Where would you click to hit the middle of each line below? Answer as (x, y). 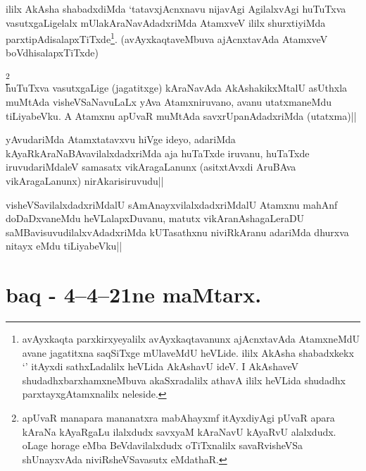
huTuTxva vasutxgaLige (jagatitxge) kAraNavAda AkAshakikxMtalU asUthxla (177, 88)
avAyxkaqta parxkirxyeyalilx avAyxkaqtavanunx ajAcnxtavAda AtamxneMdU (191, 339)
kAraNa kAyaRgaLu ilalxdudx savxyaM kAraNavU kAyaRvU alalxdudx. (179, 431)
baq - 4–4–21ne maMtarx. (134, 294)
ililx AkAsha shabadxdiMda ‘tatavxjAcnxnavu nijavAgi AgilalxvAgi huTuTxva (176, 8)
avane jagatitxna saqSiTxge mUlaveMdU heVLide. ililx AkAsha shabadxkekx (188, 352)
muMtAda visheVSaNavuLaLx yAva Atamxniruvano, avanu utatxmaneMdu (169, 101)
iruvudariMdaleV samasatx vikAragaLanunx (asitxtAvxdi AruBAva (151, 167)
